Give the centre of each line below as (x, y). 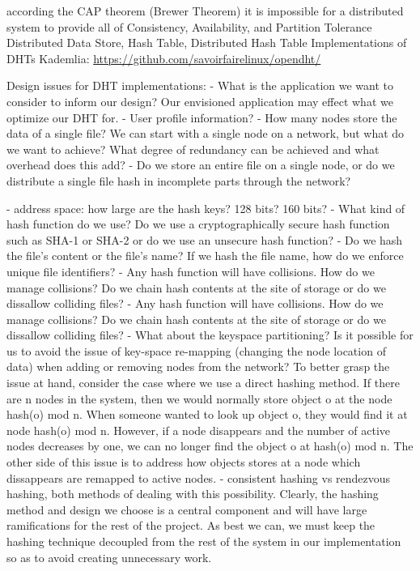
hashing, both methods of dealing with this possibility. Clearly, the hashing (193, 494)
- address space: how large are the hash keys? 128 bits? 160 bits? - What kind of (206, 208)
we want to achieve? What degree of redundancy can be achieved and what (193, 149)
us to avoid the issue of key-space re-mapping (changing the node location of (196, 350)
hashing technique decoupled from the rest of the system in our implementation (204, 541)
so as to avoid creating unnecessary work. (109, 557)
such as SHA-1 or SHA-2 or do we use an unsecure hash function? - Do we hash (205, 239)
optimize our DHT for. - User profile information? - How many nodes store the (202, 117)
